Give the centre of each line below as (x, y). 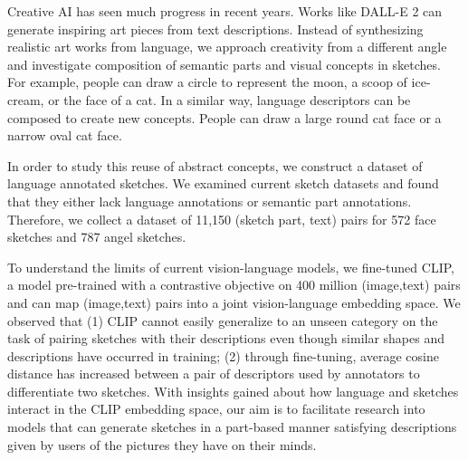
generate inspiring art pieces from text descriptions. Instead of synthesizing (215, 29)
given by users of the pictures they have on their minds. (162, 444)
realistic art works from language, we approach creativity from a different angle (227, 47)
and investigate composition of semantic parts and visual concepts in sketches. (224, 64)
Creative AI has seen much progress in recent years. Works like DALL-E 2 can (225, 11)
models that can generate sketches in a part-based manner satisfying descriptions (232, 427)
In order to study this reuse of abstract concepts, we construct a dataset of (215, 165)
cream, (26, 99)
